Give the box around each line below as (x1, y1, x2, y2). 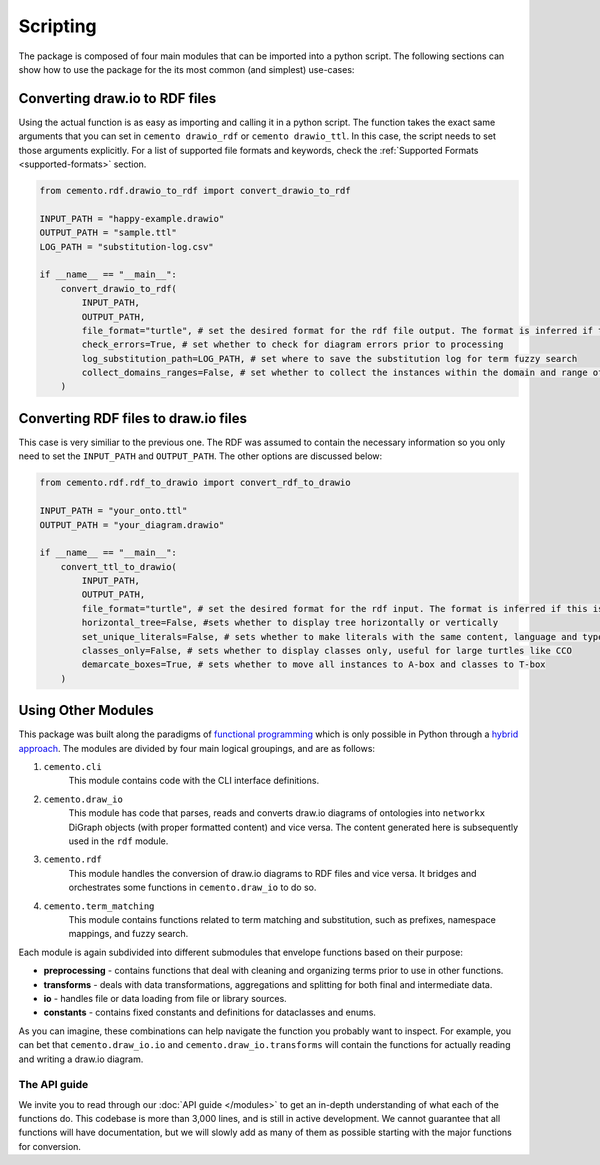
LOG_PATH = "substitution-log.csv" (39, 241, 214, 252)
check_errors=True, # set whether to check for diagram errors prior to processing (81, 339, 504, 350)
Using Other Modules (18, 702, 154, 719)
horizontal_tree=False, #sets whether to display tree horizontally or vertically (81, 617, 499, 629)
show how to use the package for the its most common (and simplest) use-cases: (18, 63, 355, 75)
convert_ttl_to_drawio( (60, 561, 177, 572)
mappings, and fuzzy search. (68, 928, 189, 940)
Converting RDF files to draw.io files (18, 410, 247, 427)
